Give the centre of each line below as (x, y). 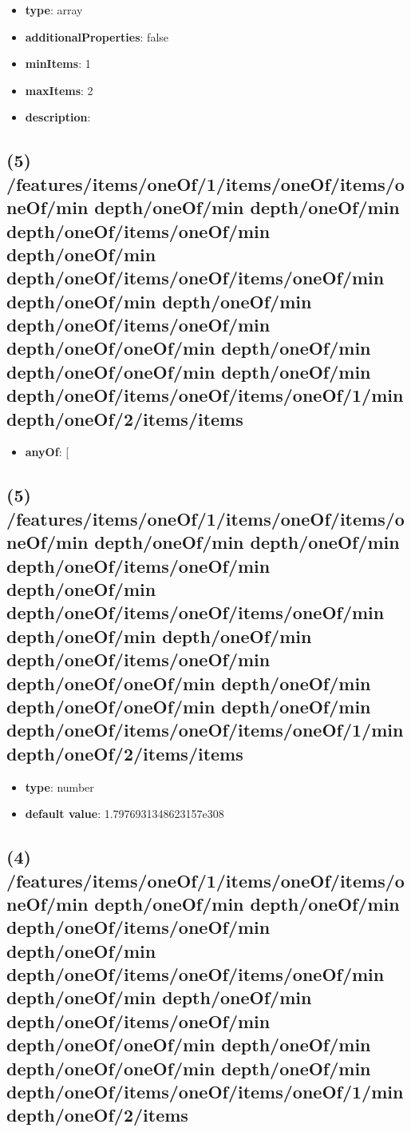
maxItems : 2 (59, 90)
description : (58, 117)
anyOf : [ (47, 452)
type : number (59, 786)
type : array (54, 10)
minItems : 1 (58, 64)
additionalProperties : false (97, 36)
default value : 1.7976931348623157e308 (124, 814)
